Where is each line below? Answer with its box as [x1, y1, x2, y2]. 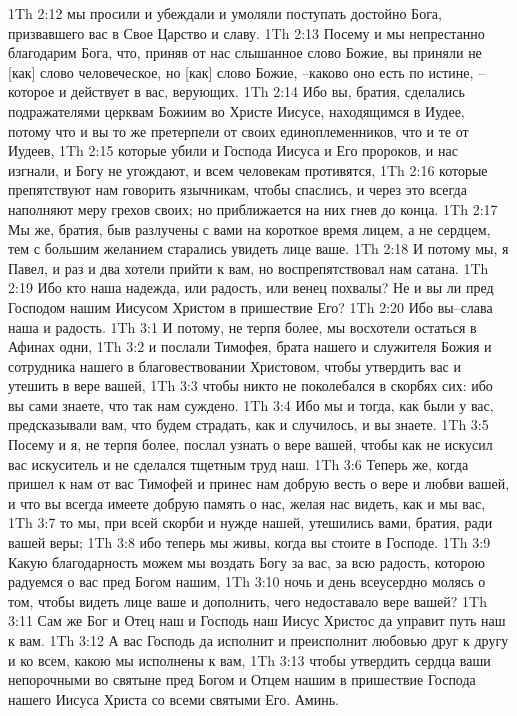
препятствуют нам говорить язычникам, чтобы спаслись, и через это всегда [8, 179, 467, 200]
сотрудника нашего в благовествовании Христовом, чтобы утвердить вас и [8, 355, 461, 376]
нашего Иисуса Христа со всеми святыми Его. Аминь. [8, 688, 339, 709]
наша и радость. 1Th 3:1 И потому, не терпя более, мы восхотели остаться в [8, 316, 477, 337]
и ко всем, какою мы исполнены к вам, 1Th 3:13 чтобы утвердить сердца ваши [8, 649, 491, 670]
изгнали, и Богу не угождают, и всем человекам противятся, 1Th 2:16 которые [8, 159, 488, 180]
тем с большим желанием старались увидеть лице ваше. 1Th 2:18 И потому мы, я [8, 238, 509, 259]
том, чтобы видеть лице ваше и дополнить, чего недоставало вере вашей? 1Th [8, 590, 487, 611]
